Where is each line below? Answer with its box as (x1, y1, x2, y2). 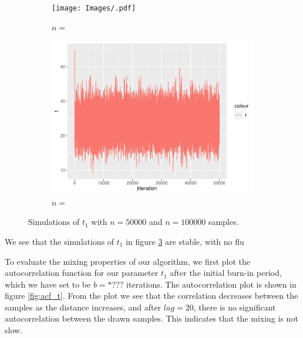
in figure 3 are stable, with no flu (126, 235, 244, 247)
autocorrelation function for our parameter (5, 267, 159, 279)
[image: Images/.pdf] (52, 4, 136, 12)
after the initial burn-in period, (170, 267, 282, 279)
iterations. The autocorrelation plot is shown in (126, 278, 297, 290)
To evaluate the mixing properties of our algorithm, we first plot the (5, 255, 251, 267)
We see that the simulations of (5, 235, 115, 247)
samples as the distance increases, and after (5, 301, 161, 313)
